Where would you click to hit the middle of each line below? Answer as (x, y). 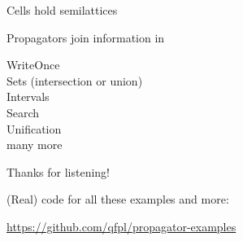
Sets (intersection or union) (75, 80)
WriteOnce (33, 65)
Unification (34, 128)
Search (23, 112)
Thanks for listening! (58, 171)
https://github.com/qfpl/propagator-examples (121, 226)
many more (35, 145)
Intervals (28, 96)
